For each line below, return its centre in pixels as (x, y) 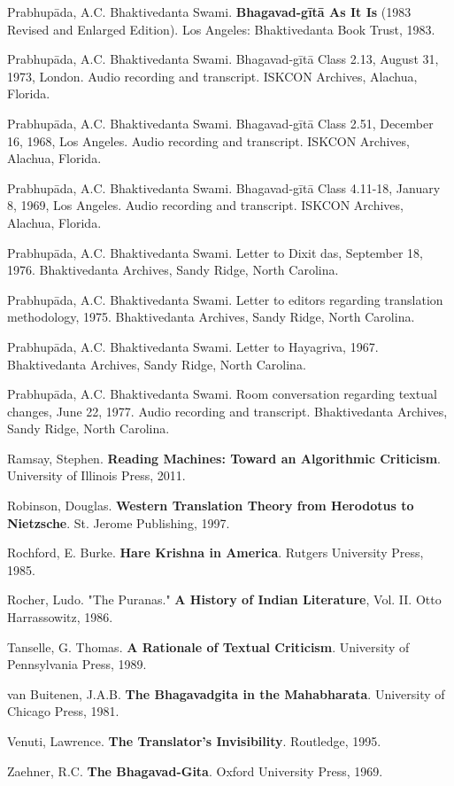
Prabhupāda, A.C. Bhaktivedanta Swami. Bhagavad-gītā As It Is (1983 (209, 12)
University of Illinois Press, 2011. (96, 475)
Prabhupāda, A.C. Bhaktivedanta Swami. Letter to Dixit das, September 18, (215, 252)
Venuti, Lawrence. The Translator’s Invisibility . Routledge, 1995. (194, 741)
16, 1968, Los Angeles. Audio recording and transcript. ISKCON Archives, (208, 140)
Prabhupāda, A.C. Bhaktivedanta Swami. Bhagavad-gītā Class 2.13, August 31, (223, 59)
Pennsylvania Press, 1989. (77, 664)
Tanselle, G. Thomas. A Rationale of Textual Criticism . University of (208, 646)
